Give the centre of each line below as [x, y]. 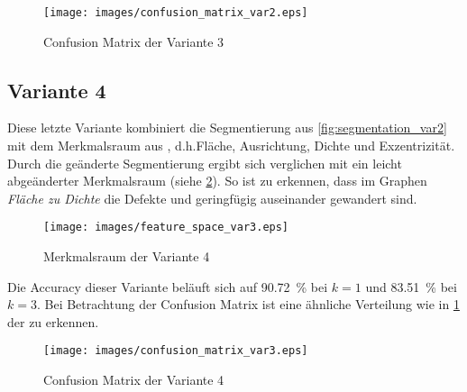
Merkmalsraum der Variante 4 [127, 256]
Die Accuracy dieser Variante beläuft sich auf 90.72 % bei [168, 286]
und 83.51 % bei [411, 286]
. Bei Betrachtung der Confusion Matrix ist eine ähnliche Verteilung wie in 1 [248, 304]
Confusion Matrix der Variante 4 [134, 380]
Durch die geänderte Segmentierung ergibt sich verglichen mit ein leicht [205, 163]
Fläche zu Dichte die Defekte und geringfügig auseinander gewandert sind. [212, 198]
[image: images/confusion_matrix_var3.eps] [176, 351]
